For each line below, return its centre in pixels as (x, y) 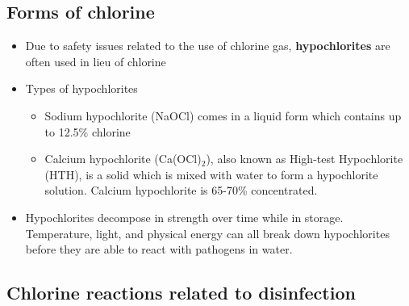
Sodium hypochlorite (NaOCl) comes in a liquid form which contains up (223, 115)
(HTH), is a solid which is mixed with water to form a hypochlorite (211, 174)
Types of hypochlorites (81, 88)
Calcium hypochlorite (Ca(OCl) (123, 159)
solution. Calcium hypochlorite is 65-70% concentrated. (181, 190)
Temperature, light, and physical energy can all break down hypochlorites (207, 233)
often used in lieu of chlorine (96, 61)
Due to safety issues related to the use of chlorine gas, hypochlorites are (208, 46)
